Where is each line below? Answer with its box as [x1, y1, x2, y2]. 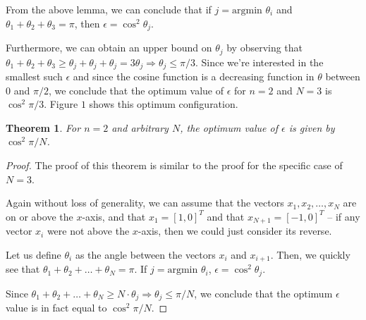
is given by [288, 120, 335, 135]
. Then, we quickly [270, 247, 350, 261]
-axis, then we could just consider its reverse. [138, 223, 332, 238]
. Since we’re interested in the [195, 54, 324, 69]
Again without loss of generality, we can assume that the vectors [6, 195, 284, 210]
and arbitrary [111, 120, 169, 135]
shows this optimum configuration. [89, 97, 238, 111]
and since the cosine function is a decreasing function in [73, 68, 315, 83]
